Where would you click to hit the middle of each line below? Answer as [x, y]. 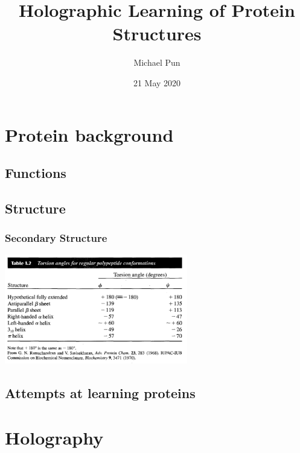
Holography [54, 437]
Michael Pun [157, 62]
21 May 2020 [157, 82]
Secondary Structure [56, 238]
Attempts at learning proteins [100, 392]
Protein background [89, 134]
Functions [36, 173]
